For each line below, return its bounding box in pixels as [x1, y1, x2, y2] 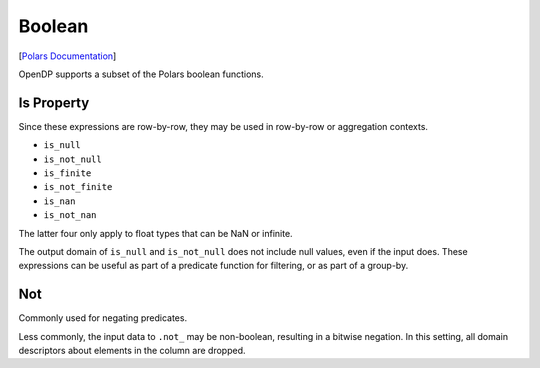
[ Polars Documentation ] [18, 50, 117, 62]
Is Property [18, 94, 90, 111]
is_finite [43, 168, 92, 179]
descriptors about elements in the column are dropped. [18, 345, 246, 357]
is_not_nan [43, 210, 97, 221]
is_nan [43, 195, 76, 207]
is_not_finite [43, 181, 113, 193]
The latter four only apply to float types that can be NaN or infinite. [18, 227, 294, 239]
